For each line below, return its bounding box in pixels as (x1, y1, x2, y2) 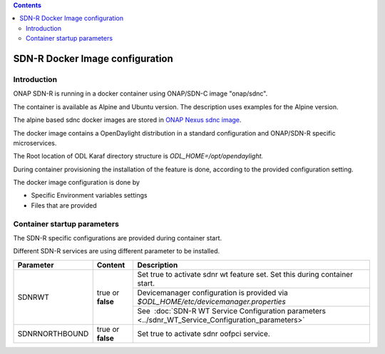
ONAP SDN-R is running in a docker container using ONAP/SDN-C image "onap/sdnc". (13, 89, 268, 98)
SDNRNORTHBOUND (17, 328, 89, 338)
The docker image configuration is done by (13, 178, 140, 187)
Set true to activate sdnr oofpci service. (137, 328, 270, 338)
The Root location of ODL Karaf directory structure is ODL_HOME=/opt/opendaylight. (13, 152, 264, 161)
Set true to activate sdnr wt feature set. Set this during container (137, 269, 353, 279)
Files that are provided (31, 201, 98, 210)
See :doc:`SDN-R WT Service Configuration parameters (137, 305, 326, 315)
